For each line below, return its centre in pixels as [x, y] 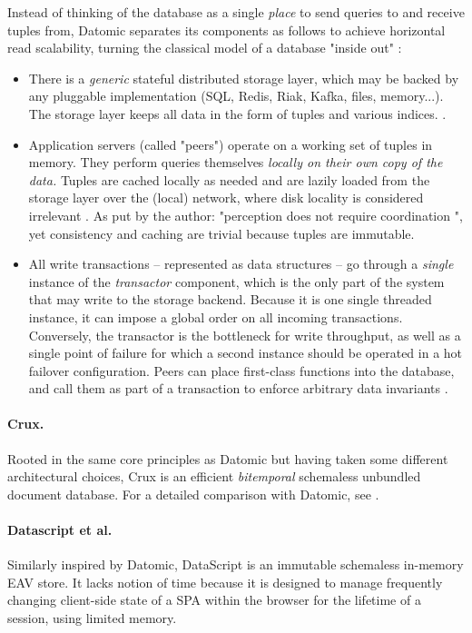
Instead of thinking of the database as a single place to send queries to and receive [236, 12]
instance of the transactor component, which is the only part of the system [236, 281]
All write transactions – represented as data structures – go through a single [241, 264]
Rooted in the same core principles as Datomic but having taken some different [228, 458]
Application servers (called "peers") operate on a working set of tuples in [231, 144]
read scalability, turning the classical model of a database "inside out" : [205, 48]
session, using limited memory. [92, 618]
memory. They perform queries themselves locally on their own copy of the [236, 162]
